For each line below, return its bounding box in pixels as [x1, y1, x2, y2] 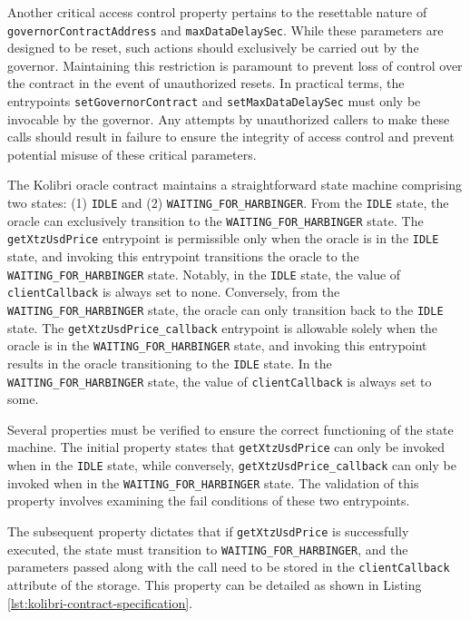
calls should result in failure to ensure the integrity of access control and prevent [7, 127, 455, 146]
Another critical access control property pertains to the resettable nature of [7, 3, 427, 21]
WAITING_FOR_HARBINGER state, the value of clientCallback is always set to [7, 371, 432, 390]
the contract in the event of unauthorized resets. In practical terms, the [7, 74, 405, 93]
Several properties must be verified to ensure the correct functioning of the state [7, 419, 454, 438]
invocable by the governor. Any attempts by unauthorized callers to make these [7, 109, 450, 128]
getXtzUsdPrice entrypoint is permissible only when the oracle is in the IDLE [7, 229, 439, 248]
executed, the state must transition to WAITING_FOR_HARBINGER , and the [7, 539, 408, 558]
